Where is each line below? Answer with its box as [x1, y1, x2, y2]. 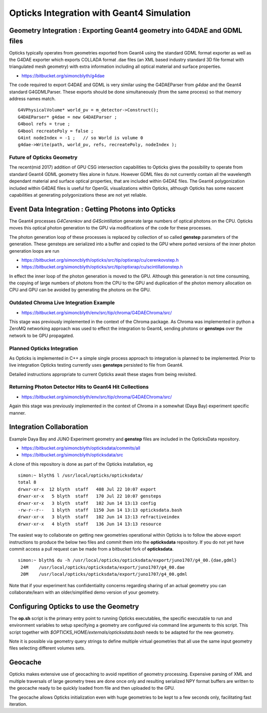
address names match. [9, 96, 56, 102]
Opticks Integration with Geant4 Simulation [9, 7, 191, 18]
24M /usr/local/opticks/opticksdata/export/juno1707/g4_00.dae [20, 564, 185, 570]
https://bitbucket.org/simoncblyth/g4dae [21, 72, 105, 79]
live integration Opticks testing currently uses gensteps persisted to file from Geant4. [9, 362, 183, 368]
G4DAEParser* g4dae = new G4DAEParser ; [18, 114, 117, 120]
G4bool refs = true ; [18, 121, 70, 127]
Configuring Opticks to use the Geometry [9, 602, 139, 610]
